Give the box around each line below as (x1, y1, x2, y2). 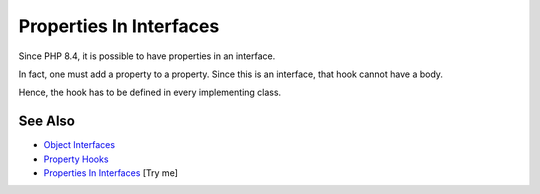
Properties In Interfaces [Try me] (43, 167, 179, 179)
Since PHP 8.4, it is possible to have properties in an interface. (18, 50, 276, 62)
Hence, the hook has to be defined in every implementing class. (18, 86, 282, 99)
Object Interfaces (43, 139, 115, 151)
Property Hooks (43, 153, 109, 165)
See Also (18, 113, 75, 130)
